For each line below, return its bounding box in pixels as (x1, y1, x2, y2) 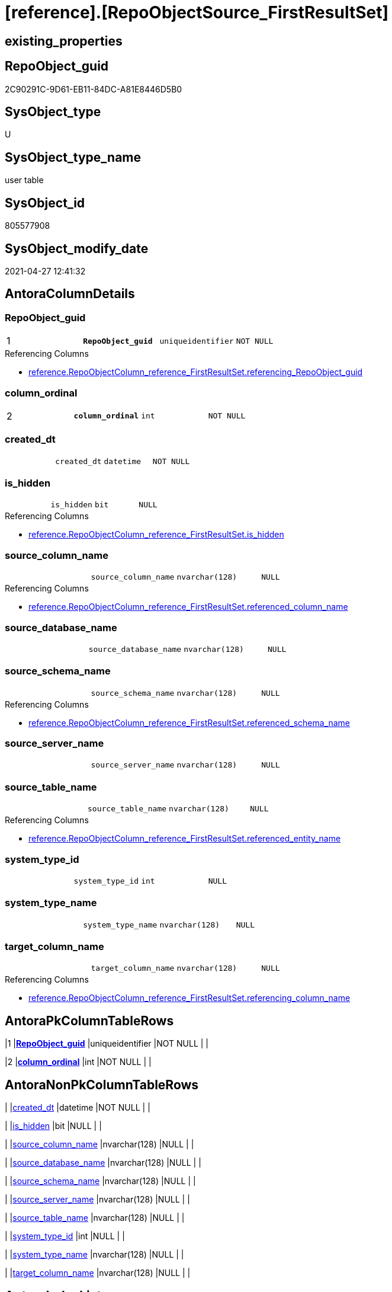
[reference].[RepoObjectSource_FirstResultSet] (5, 2, 388, 23)
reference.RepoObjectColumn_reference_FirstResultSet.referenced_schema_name (28, 717, 350, 728)
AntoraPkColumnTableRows (5, 1013, 174, 1028)
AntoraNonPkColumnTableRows (5, 1077, 199, 1092)
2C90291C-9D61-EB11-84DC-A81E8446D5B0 (5, 84, 182, 94)
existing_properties (5, 33, 123, 49)
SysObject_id (5, 195, 85, 210)
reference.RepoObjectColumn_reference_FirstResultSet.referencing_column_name (28, 993, 351, 1003)
